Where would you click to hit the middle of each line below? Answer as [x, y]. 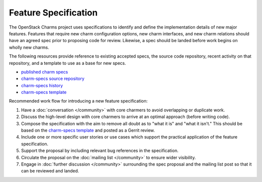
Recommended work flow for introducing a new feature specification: [78, 101]
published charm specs [44, 72]
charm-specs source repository [53, 79]
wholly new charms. [29, 47]
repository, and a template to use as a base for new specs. [67, 63]
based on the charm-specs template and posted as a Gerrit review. [88, 130]
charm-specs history [42, 85]
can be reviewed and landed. [50, 171]
